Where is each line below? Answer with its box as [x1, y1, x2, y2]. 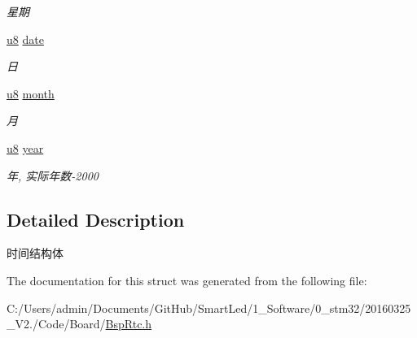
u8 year [7, 139, 44, 156]
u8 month [7, 84, 55, 102]
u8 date [7, 30, 44, 47]
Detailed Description [7, 206, 185, 232]
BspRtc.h [105, 315, 152, 332]
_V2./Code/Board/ [7, 315, 106, 332]
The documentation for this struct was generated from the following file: [7, 271, 367, 288]
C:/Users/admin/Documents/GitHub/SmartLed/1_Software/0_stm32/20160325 [7, 299, 411, 316]
